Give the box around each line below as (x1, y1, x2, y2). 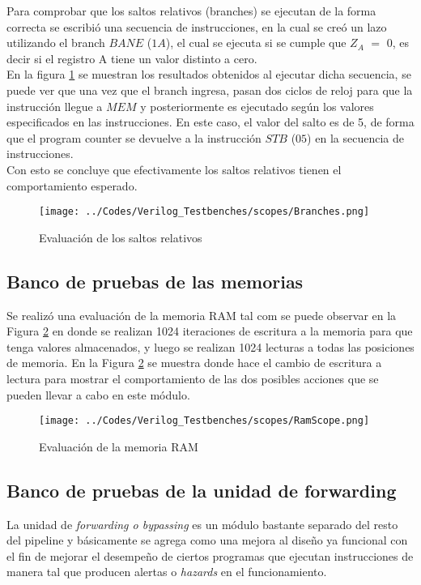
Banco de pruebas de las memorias (6, 268, 304, 293)
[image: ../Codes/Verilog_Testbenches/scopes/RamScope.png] (39, 415, 370, 427)
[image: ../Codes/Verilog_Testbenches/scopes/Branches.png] (39, 206, 370, 218)
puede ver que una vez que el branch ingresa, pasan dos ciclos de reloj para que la (6, 81, 413, 98)
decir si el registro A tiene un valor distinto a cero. (6, 49, 257, 66)
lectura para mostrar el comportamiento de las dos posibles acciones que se (6, 369, 379, 386)
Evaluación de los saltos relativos (39, 228, 202, 246)
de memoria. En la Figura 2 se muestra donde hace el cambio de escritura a (6, 354, 382, 371)
